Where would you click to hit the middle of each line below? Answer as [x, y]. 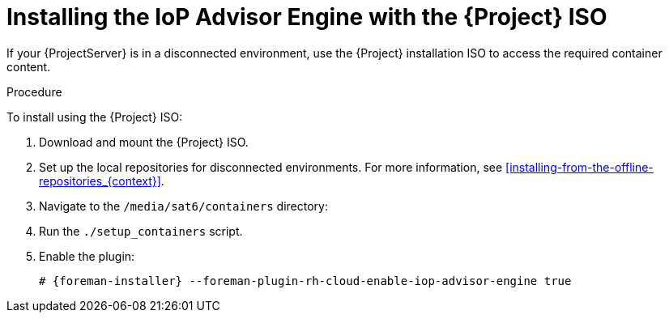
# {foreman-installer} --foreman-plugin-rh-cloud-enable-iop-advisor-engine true [305, 281]
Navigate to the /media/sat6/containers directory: [183, 206]
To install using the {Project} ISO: [95, 117]
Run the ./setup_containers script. [141, 231]
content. [29, 66]
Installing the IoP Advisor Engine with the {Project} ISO [307, 17]
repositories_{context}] [100, 181]
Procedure [34, 91]
